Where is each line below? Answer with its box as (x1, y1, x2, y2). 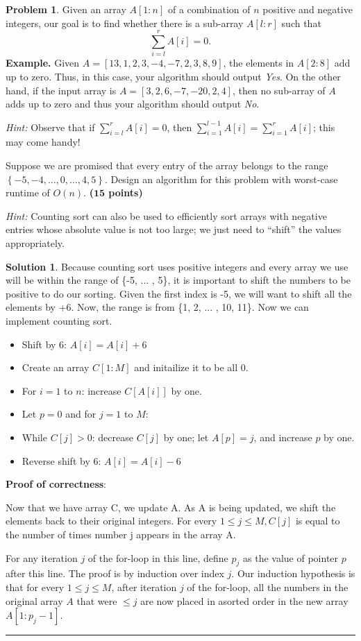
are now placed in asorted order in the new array (140, 593, 349, 608)
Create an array (22, 360, 90, 375)
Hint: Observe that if (6, 119, 95, 134)
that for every (6, 579, 65, 594)
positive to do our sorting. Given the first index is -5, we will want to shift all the (6, 286, 352, 300)
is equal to (295, 513, 340, 528)
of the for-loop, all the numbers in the (187, 579, 349, 594)
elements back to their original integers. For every (6, 513, 217, 528)
